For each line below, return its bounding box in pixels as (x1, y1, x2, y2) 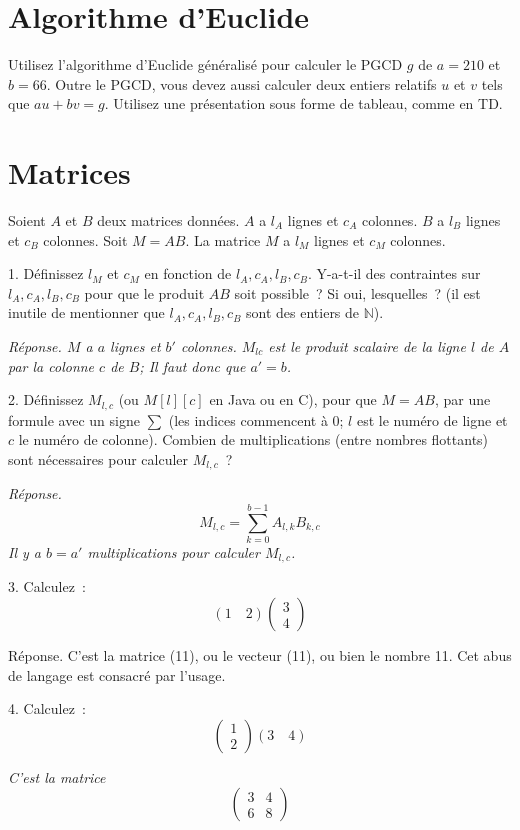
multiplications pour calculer (87, 542, 260, 562)
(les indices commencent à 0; (168, 409, 344, 430)
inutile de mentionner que (8, 302, 165, 323)
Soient (8, 210, 46, 231)
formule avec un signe (8, 409, 140, 430)
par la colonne (8, 355, 95, 376)
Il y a (8, 542, 41, 562)
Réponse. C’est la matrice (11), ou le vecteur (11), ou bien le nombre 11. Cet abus (8, 645, 512, 666)
